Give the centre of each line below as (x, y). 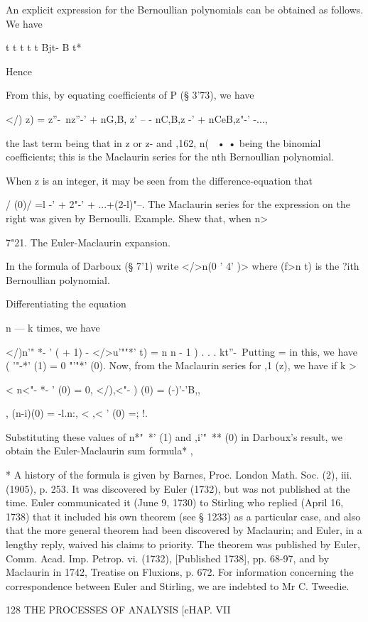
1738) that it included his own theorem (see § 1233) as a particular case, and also (183, 516)
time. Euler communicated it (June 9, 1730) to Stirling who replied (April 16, (175, 502)
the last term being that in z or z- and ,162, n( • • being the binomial (163, 142)
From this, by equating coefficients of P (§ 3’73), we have (130, 95)
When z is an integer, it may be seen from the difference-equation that (159, 180)
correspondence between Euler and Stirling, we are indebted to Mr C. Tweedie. (178, 585)
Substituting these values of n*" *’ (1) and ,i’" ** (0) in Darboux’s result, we (174, 436)
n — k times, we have (53, 327)
